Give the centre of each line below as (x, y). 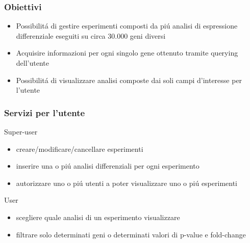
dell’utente (32, 63)
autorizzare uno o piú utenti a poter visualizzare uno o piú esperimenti (127, 183)
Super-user (21, 131)
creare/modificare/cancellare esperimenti (80, 148)
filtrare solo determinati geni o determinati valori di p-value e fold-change (131, 234)
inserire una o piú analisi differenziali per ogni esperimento (108, 166)
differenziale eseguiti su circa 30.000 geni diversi (91, 35)
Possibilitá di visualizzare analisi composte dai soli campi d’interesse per (129, 80)
